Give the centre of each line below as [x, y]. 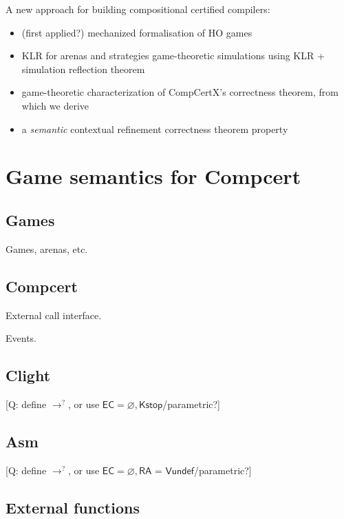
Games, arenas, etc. [47, 248]
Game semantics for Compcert [153, 176]
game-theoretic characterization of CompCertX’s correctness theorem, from [180, 92]
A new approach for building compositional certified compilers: [138, 9]
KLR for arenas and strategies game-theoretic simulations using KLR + [173, 55]
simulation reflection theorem [83, 69]
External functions [73, 507]
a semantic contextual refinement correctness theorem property [155, 129]
